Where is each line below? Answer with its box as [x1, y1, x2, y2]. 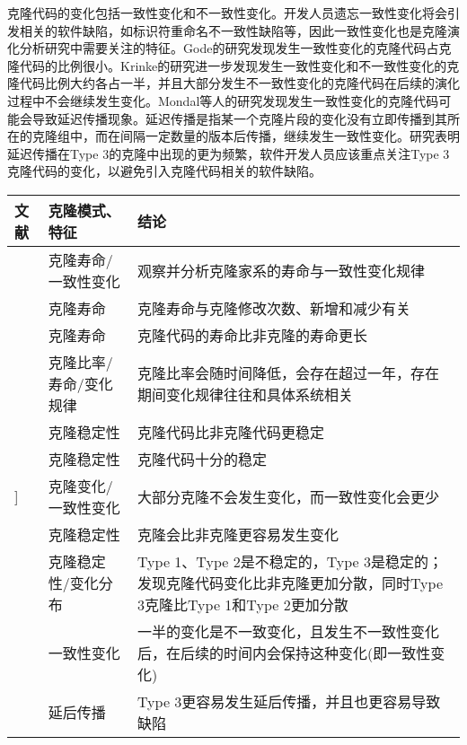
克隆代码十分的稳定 [137, 448, 268, 469]
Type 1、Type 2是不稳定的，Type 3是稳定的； [137, 550, 443, 572]
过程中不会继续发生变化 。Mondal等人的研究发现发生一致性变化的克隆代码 [7, 91, 439, 110]
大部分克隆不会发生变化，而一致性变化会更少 [137, 486, 440, 507]
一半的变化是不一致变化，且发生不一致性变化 [137, 620, 440, 642]
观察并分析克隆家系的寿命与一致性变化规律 [137, 259, 426, 281]
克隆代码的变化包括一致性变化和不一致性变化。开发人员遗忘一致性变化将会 [7, 4, 447, 22]
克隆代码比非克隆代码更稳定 [137, 421, 325, 443]
